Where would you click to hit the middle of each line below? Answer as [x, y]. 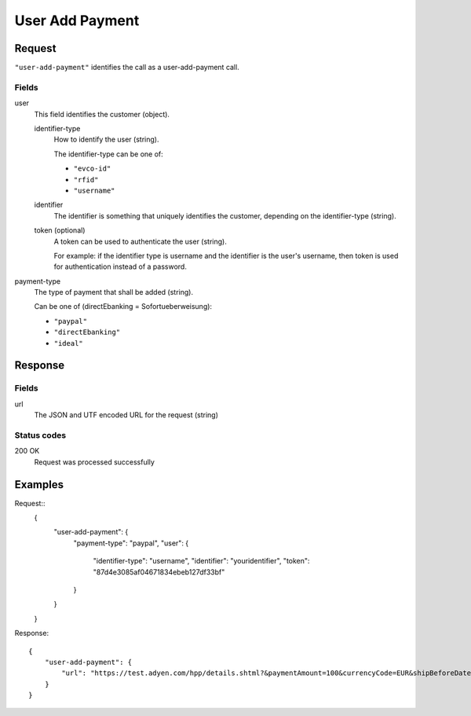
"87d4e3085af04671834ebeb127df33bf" [159, 572]
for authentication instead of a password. [120, 266]
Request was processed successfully [94, 462]
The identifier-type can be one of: [109, 154]
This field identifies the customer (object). [102, 114]
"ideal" [69, 343]
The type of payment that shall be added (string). [114, 292]
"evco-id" [92, 169]
